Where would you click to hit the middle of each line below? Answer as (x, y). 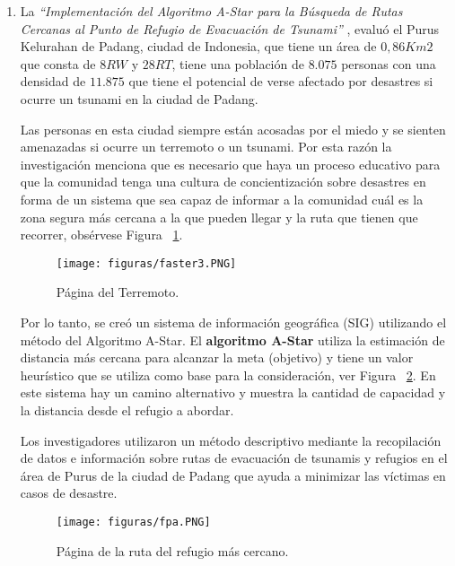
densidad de (53, 81)
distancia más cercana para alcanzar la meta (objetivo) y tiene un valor (217, 357)
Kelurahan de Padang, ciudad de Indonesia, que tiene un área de (198, 46)
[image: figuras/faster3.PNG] (146, 263)
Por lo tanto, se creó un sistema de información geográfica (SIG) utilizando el (233, 322)
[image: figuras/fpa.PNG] (133, 522)
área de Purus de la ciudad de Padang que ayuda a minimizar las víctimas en (233, 475)
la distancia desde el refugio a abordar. (127, 409)
